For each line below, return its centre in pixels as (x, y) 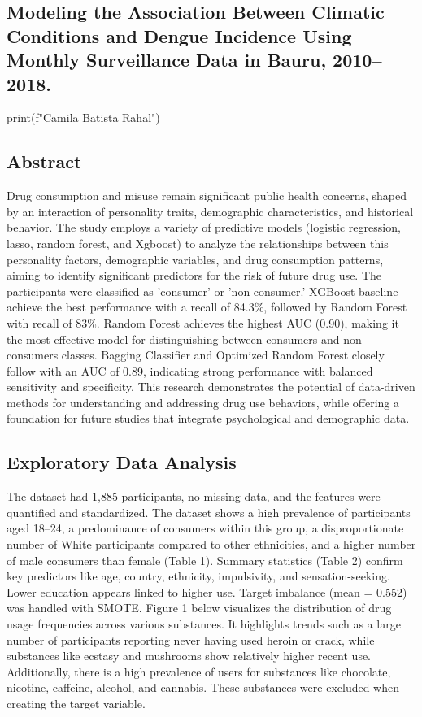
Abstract (44, 161)
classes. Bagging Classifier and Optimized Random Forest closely (223, 355)
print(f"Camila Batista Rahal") (83, 117)
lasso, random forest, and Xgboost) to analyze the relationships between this (198, 243)
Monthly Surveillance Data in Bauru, (167, 60)
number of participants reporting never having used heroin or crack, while (191, 639)
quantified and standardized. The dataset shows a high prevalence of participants (209, 512)
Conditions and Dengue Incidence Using (179, 35)
